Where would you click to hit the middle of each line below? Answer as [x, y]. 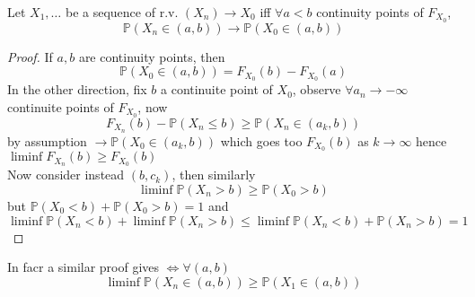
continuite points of [61, 106]
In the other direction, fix [77, 89]
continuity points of [370, 12]
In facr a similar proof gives [84, 267]
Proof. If [30, 56]
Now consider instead [66, 175]
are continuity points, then [152, 56]
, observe [317, 89]
